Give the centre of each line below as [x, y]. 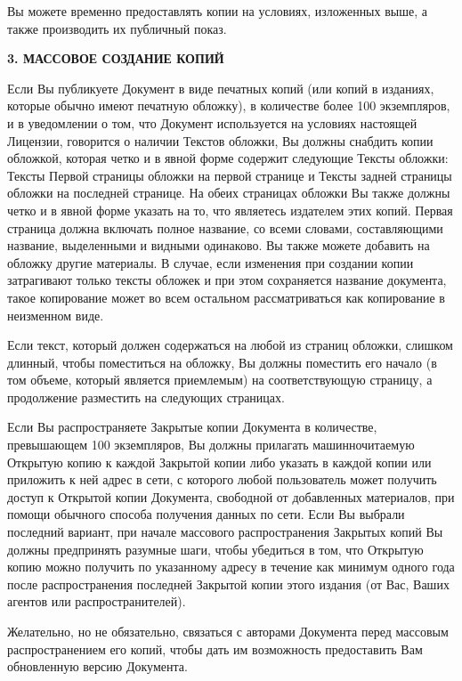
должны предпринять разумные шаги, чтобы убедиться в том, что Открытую [215, 549]
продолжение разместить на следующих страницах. [146, 397]
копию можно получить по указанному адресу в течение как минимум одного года [231, 567]
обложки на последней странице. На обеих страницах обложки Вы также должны [229, 193]
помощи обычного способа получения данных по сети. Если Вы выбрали [206, 514]
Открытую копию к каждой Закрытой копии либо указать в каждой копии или [219, 462]
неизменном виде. [56, 315]
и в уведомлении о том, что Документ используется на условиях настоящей [212, 122]
